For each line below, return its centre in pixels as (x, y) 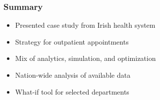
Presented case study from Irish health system (85, 25)
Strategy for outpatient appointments (72, 41)
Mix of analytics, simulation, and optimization (85, 58)
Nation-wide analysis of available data (73, 75)
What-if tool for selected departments (72, 91)
